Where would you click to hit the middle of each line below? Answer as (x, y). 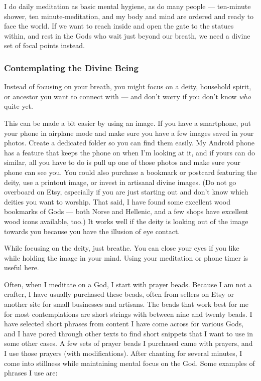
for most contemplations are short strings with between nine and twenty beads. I (128, 314)
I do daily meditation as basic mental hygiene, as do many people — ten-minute (127, 6)
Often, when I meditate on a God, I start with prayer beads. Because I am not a (128, 284)
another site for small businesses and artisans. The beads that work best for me (126, 304)
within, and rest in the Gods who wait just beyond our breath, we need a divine (127, 35)
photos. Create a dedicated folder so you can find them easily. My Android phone (129, 143)
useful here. (22, 267)
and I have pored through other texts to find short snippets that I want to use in (129, 333)
